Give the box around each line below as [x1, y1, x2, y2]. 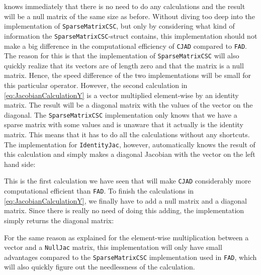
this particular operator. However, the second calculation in [4, 80, 188, 90]
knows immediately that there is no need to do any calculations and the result [4, 1, 245, 11]
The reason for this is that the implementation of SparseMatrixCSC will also [4, 50, 239, 61]
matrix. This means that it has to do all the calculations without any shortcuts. [4, 129, 250, 140]
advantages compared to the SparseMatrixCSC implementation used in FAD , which [4, 251, 257, 262]
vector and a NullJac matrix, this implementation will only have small [4, 242, 222, 252]
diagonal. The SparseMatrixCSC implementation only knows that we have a [4, 109, 237, 120]
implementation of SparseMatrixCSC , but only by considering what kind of [4, 21, 235, 31]
